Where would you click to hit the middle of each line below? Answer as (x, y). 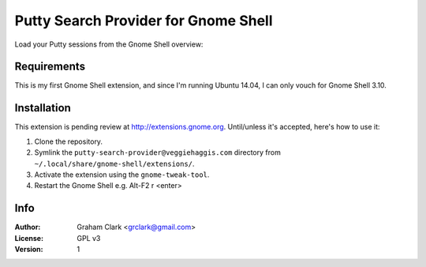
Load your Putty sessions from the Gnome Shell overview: (109, 44)
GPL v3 (89, 238)
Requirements (50, 67)
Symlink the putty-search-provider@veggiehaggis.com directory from (158, 152)
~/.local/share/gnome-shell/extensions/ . (114, 164)
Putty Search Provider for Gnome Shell (144, 21)
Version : (29, 249)
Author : (28, 227)
